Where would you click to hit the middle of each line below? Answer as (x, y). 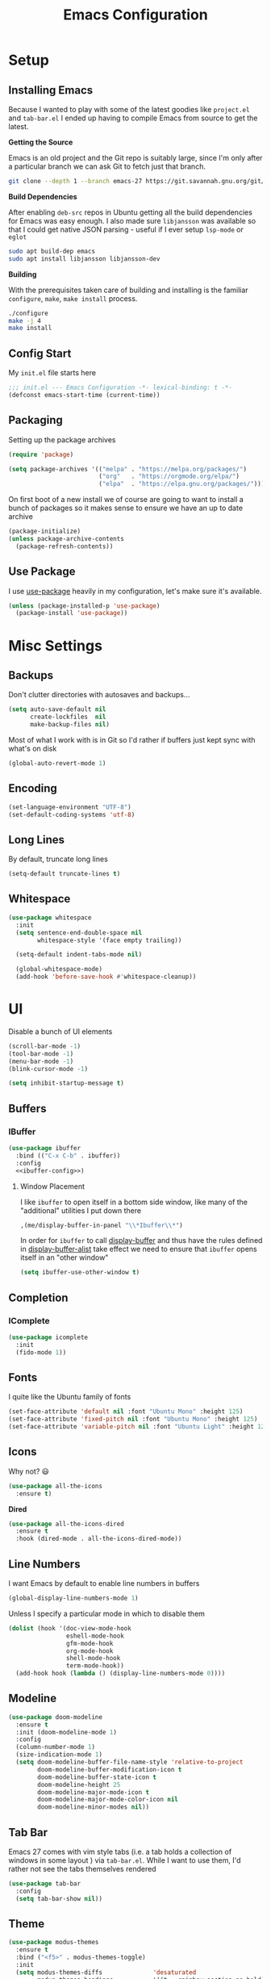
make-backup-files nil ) (70, 725)
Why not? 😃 (29, 1471)
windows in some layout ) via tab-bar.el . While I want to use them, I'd (125, 1860)
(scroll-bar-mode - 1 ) (45, 1046)
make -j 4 (25, 320)
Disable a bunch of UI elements (60, 1031)
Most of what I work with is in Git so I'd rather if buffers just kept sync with (132, 739)
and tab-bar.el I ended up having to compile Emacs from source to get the (133, 118)
